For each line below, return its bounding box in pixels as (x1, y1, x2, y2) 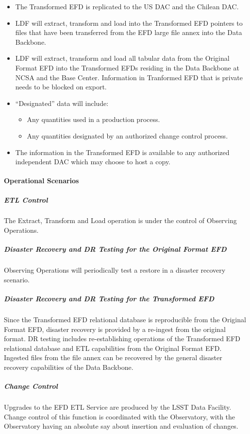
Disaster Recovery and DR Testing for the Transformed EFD (4, 294, 215, 303)
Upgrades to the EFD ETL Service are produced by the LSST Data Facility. (4, 402, 232, 412)
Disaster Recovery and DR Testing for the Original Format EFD (4, 244, 227, 254)
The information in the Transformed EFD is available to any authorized (15, 147, 230, 157)
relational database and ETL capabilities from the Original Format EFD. (4, 343, 222, 353)
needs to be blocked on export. (15, 82, 107, 92)
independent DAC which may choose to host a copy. (15, 156, 171, 167)
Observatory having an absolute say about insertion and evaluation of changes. (4, 421, 238, 431)
